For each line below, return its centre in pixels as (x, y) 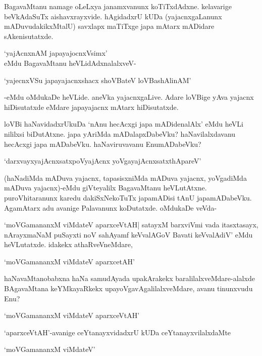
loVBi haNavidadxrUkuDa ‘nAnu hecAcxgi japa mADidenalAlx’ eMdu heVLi (124, 124)
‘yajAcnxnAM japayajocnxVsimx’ (56, 53)
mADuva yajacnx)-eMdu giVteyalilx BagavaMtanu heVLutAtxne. (106, 188)
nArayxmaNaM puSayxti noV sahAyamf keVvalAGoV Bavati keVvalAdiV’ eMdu (128, 234)
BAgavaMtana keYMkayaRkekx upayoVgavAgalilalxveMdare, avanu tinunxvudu (128, 288)
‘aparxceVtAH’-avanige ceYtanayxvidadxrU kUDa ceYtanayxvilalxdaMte (118, 332)
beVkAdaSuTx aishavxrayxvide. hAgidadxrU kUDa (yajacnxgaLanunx (113, 16)
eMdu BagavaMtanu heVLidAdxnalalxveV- (70, 63)
